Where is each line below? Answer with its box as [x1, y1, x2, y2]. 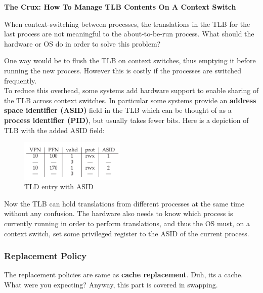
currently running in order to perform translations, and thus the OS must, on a [4, 218, 250, 228]
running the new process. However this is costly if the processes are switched [4, 65, 242, 75]
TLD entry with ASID [24, 181, 94, 192]
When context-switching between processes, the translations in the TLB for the [4, 18, 250, 29]
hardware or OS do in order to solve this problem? [4, 38, 161, 49]
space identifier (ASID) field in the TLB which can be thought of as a [4, 105, 232, 115]
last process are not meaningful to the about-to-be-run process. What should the [4, 28, 254, 39]
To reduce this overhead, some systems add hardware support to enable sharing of [4, 85, 259, 96]
